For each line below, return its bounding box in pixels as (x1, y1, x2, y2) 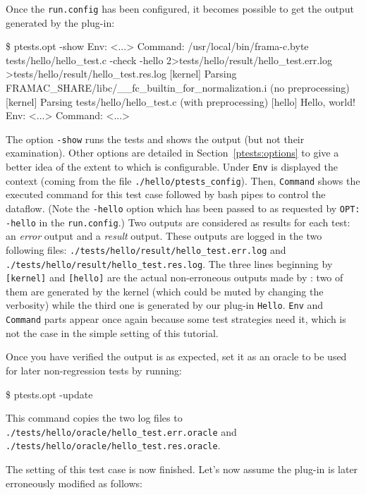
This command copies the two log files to (6, 410, 183, 425)
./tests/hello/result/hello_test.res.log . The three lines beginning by (6, 256, 333, 271)
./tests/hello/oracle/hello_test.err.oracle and (6, 424, 237, 439)
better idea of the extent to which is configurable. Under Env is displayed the (6, 159, 338, 174)
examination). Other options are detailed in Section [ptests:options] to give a (6, 145, 339, 160)
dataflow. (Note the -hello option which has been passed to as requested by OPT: (6, 200, 360, 215)
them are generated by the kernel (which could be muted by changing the (6, 283, 324, 298)
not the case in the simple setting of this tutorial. (6, 325, 219, 340)
